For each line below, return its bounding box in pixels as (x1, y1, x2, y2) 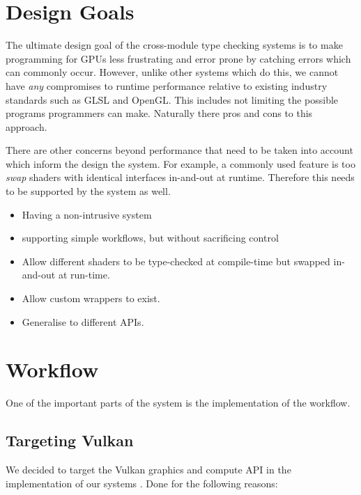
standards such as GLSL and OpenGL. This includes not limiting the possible (6, 92, 339, 107)
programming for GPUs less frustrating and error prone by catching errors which (6, 51, 351, 65)
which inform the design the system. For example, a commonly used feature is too (6, 156, 355, 171)
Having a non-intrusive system (22, 207, 152, 221)
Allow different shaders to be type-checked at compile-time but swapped (22, 253, 330, 268)
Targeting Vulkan (6, 430, 134, 451)
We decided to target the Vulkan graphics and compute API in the (6, 462, 291, 477)
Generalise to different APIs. (22, 314, 144, 329)
